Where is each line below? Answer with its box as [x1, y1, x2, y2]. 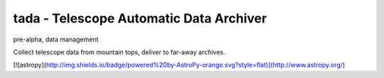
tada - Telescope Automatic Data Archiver [13, 11, 267, 26]
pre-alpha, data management [13, 35, 99, 44]
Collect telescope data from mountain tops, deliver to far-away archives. [13, 48, 225, 56]
